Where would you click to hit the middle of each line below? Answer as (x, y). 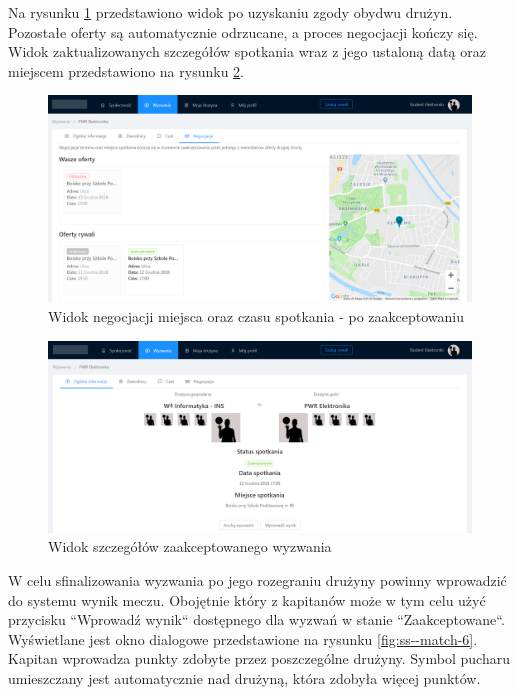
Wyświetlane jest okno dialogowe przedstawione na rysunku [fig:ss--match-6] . (243, 638)
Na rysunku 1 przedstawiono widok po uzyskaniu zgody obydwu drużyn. (230, 12)
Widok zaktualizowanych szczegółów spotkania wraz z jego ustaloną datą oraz (247, 51)
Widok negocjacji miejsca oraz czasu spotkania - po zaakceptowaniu (256, 316)
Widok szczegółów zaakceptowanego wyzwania (190, 546)
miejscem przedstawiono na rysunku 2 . (126, 70)
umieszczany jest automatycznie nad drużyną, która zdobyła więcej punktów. (244, 677)
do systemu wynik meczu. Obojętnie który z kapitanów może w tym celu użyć (247, 599)
